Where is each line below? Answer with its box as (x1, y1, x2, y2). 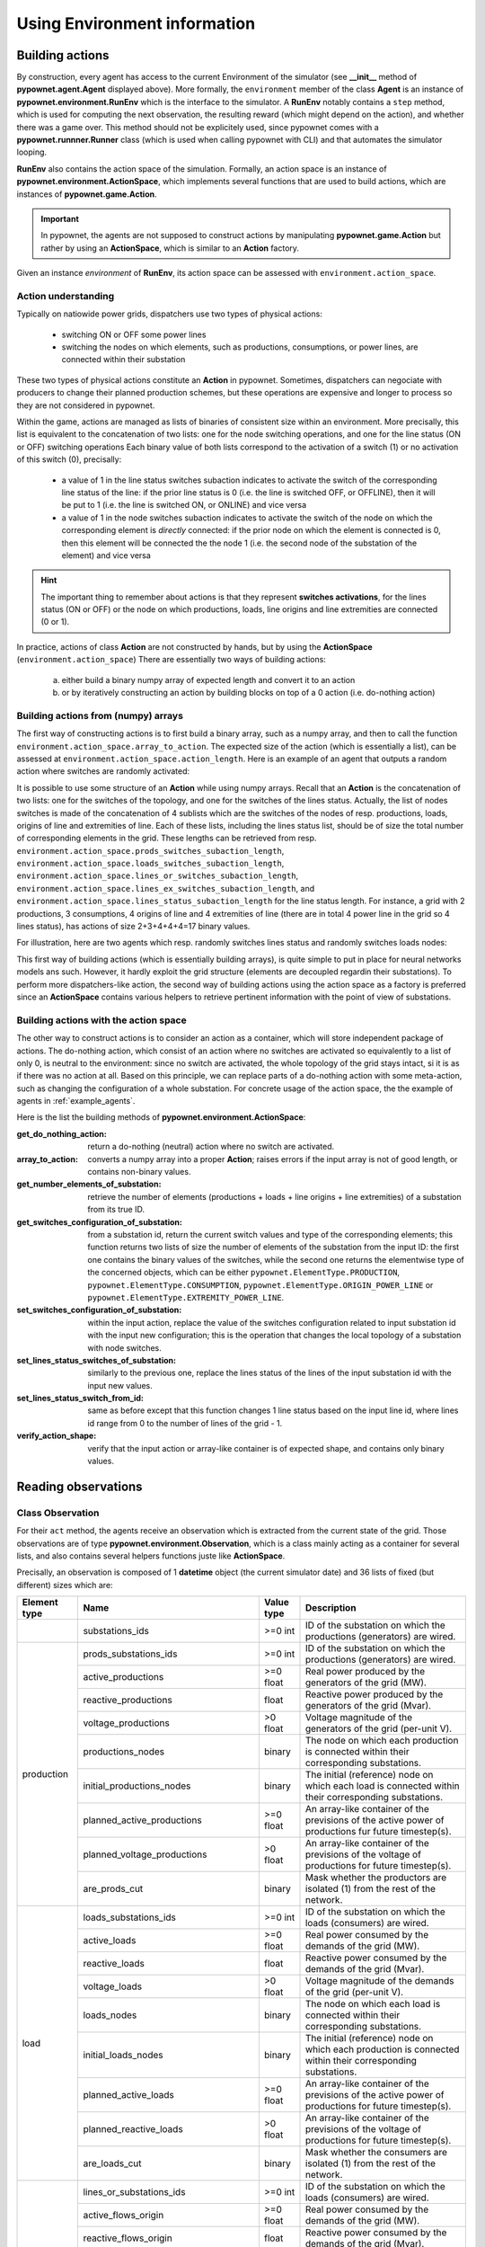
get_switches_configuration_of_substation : (16, 1216, 183, 1227)
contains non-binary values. (87, 1167, 191, 1177)
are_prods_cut (83, 1883, 144, 1896)
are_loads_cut (83, 2157, 143, 2170)
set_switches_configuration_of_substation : (16, 1304, 182, 1316)
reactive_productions (83, 1694, 172, 1707)
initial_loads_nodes (83, 2049, 163, 2062)
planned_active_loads (83, 2089, 175, 2101)
